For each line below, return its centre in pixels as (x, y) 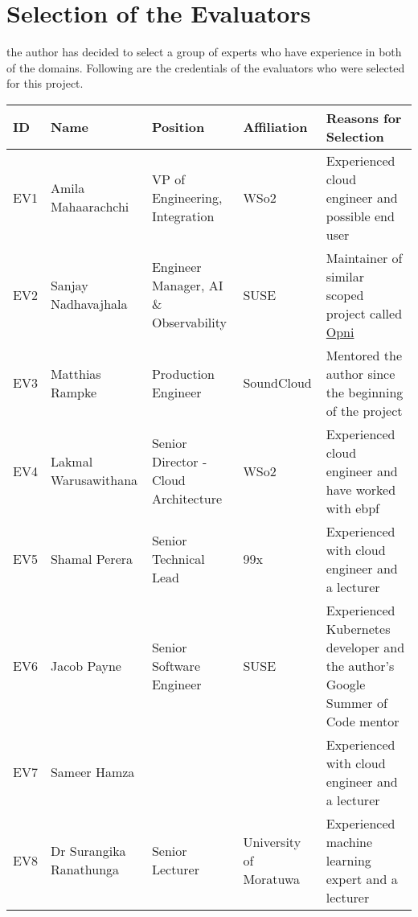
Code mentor (363, 721)
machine (349, 841)
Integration (183, 216)
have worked (361, 489)
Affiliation (275, 127)
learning (348, 860)
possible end (360, 216)
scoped (345, 294)
